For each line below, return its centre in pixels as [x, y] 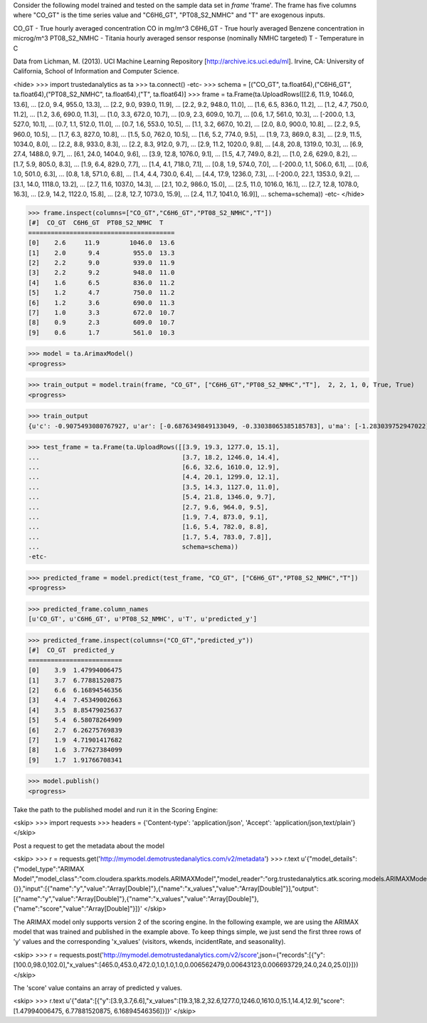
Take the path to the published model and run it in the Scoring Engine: [116, 809]
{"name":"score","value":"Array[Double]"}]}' [78, 909]
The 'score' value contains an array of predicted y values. [98, 987]
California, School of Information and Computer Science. [96, 71]
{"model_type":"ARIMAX [49, 868]
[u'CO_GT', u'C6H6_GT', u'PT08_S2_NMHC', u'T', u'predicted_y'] [143, 619]
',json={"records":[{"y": [291, 955]
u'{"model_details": [329, 859]
